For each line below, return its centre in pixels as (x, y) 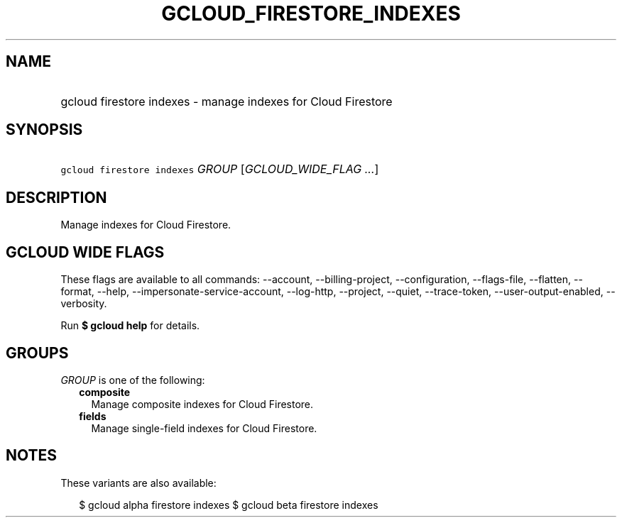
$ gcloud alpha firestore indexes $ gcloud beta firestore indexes (229, 505)
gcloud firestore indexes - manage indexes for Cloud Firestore (227, 101)
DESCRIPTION (56, 197)
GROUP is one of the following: (133, 380)
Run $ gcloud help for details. (130, 326)
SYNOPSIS (44, 130)
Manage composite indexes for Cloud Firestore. (202, 404)
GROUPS (37, 353)
